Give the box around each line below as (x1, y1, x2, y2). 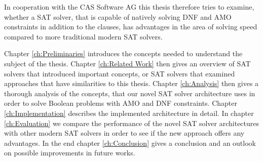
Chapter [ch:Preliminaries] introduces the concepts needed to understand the (4, 48, 243, 59)
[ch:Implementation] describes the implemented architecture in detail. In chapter (4, 107, 254, 118)
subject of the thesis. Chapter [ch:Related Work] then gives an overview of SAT (4, 58, 251, 68)
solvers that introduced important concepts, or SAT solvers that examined (4, 68, 235, 78)
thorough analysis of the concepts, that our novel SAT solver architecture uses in (4, 88, 255, 98)
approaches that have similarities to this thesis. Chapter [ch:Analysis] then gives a (4, 78, 259, 89)
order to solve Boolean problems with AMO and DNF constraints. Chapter (4, 98, 237, 108)
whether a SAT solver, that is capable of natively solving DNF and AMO (4, 11, 232, 22)
